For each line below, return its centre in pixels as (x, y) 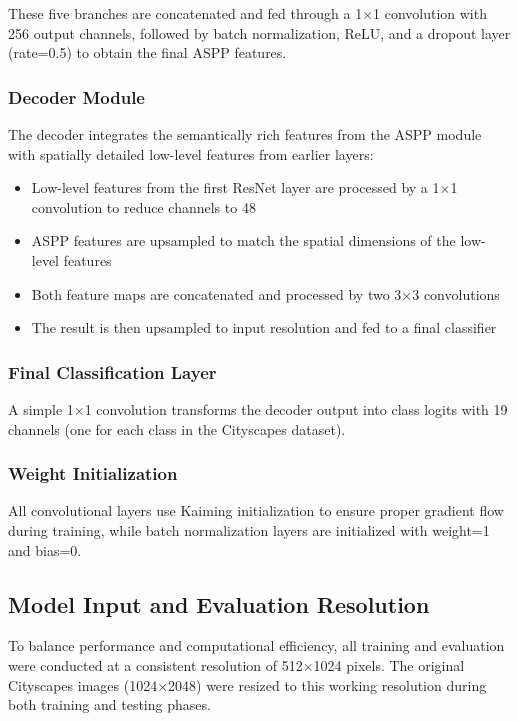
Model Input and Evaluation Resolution (219, 603)
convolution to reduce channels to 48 (143, 206)
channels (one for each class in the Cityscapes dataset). (177, 428)
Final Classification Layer (112, 371)
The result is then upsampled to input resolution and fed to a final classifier (264, 327)
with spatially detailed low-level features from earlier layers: (191, 153)
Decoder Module (76, 96)
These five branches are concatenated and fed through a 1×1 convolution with (247, 13)
